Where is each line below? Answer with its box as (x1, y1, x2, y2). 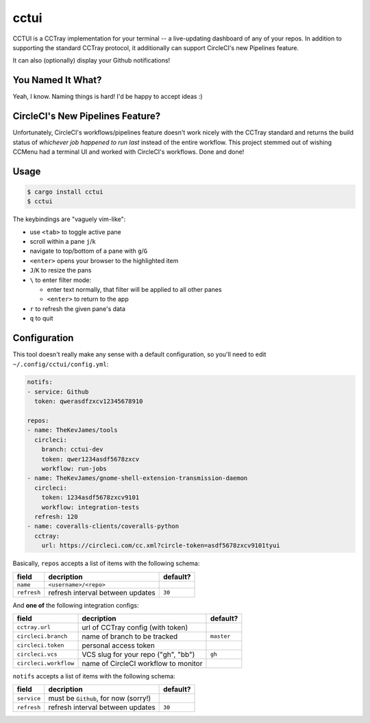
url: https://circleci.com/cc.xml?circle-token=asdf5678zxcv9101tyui (41, 542, 280, 549)
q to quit (29, 314, 53, 323)
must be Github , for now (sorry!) (48, 693, 151, 703)
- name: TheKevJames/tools (27, 426, 118, 434)
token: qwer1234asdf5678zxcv (41, 455, 140, 463)
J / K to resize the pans (29, 266, 92, 275)
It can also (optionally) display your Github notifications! (12, 56, 171, 65)
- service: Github (27, 388, 89, 395)
